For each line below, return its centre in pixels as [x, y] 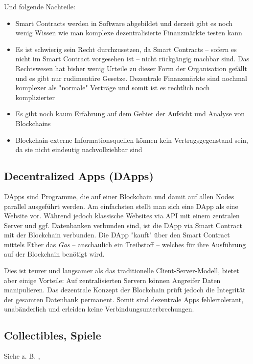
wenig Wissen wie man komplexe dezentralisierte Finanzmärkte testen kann [129, 33]
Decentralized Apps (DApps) [79, 176]
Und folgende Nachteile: [40, 6]
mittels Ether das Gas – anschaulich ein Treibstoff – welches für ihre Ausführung [125, 244]
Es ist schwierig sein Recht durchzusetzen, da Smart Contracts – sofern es [126, 49]
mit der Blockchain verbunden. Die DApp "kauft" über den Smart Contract [117, 235]
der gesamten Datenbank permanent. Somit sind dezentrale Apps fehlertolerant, [124, 299]
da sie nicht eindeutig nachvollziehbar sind [79, 149]
